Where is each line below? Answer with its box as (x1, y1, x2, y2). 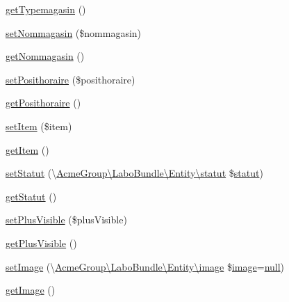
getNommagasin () (6, 49, 85, 63)
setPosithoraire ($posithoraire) (6, 72, 135, 86)
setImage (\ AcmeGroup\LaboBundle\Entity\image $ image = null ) (6, 259, 285, 273)
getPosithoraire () (6, 95, 81, 110)
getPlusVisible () (6, 235, 77, 250)
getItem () (6, 142, 49, 157)
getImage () (6, 283, 56, 297)
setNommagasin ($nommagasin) (6, 25, 142, 40)
